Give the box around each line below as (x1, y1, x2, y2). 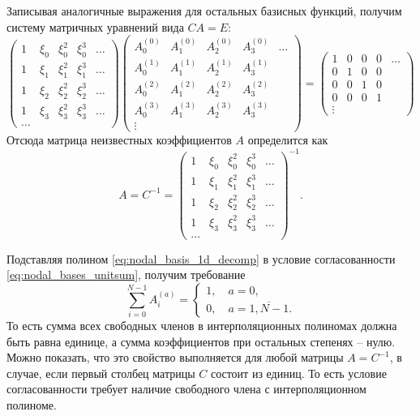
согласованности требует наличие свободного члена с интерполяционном (6, 380, 366, 397)
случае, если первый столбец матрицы (6, 364, 195, 381)
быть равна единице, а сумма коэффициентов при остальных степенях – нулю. (6, 332, 396, 350)
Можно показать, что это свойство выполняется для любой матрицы (6, 349, 344, 366)
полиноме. (6, 397, 57, 413)
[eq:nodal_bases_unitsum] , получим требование (6, 266, 246, 283)
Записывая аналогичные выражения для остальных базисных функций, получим (6, 2, 402, 19)
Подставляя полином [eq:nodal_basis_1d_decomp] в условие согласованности (6, 250, 396, 267)
